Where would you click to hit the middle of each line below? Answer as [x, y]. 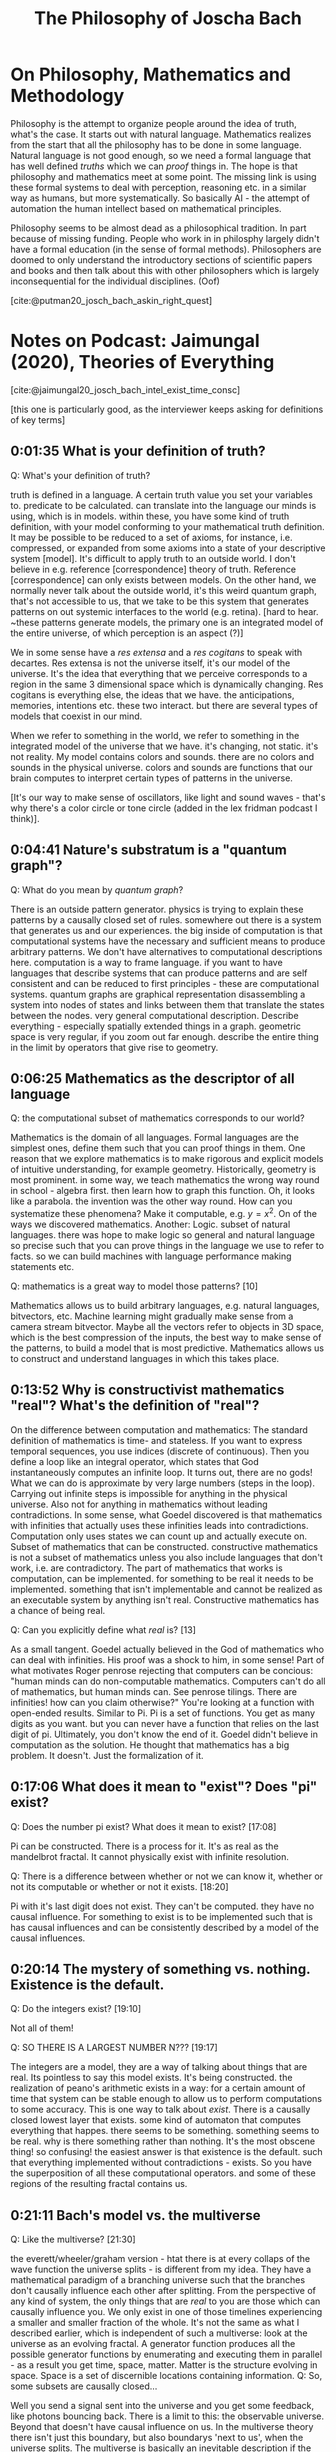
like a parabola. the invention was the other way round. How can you [151, 1201]
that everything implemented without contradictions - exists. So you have [161, 2163]
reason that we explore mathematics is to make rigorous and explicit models [167, 1159]
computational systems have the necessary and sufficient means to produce [168, 941]
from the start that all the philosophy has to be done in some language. [156, 144]
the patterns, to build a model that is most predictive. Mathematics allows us [167, 1348]
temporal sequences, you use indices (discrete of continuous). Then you [160, 1451]
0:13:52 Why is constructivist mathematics [147, 1390]
